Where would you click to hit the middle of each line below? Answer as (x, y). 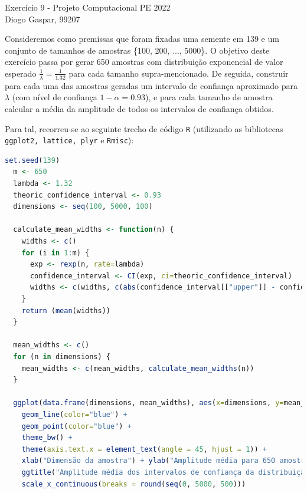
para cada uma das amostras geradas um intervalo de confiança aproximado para (151, 85)
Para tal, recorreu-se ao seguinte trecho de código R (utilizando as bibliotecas (144, 128)
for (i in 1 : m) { (55, 253)
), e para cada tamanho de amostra (209, 97)
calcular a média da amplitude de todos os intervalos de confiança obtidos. (139, 108)
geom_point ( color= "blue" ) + (76, 426)
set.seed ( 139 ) (32, 160)
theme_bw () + (47, 438)
